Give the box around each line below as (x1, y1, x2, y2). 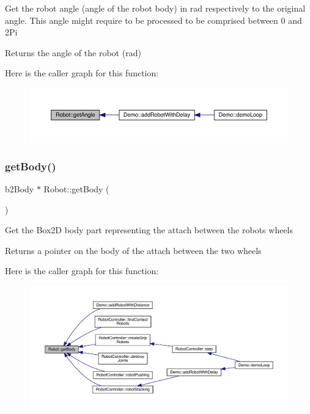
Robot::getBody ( (43, 182, 109, 195)
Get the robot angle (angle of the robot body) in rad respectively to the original (5, 2, 306, 14)
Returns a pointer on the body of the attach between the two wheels (5, 244, 262, 256)
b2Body (5, 182, 34, 195)
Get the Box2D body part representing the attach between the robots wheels (5, 223, 293, 236)
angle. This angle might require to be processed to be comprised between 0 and (5, 13, 302, 26)
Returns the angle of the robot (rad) (5, 46, 141, 59)
